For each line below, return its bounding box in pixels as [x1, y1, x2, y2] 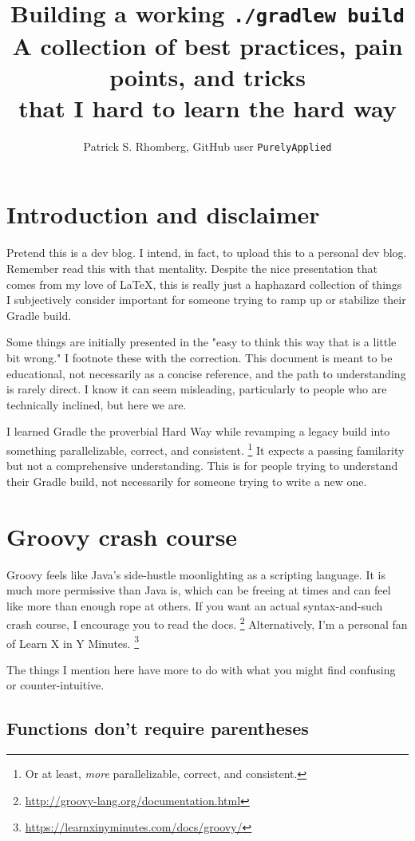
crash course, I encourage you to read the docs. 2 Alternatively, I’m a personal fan [6, 614, 408, 632]
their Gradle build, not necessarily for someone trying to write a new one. [6, 472, 367, 489]
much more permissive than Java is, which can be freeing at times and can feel [6, 582, 391, 598]
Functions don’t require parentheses [6, 716, 309, 740]
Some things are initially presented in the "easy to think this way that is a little [6, 334, 397, 350]
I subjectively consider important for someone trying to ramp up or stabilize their [6, 291, 406, 308]
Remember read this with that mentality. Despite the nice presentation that [6, 260, 378, 276]
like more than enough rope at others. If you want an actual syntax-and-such [6, 597, 383, 614]
